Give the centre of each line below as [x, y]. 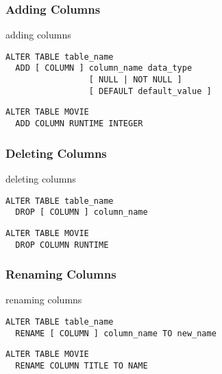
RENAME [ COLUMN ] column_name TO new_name [116, 333]
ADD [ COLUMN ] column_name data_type [104, 68]
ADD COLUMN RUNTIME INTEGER [79, 124]
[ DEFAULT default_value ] [150, 91]
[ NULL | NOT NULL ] [135, 80]
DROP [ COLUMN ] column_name [82, 212]
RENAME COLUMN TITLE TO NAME [82, 365]
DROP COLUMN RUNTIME [62, 245]
